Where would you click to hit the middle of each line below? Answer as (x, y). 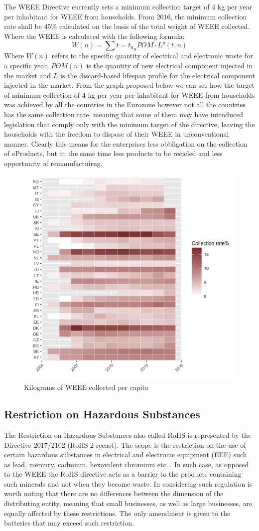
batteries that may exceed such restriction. (69, 523)
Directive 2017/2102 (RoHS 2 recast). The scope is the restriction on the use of (125, 444)
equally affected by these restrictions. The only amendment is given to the (117, 513)
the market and (28, 75)
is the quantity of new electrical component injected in (170, 65)
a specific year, (26, 65)
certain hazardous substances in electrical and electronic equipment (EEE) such (126, 454)
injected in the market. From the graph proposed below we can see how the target (129, 85)
